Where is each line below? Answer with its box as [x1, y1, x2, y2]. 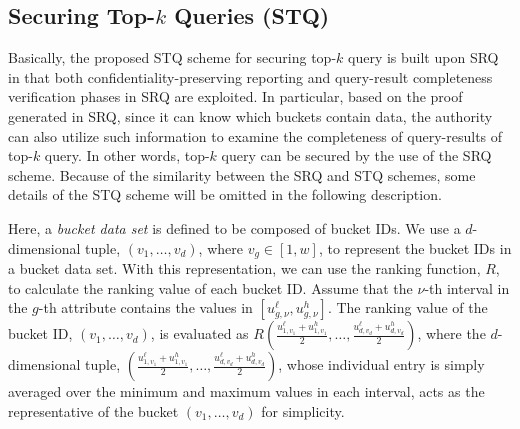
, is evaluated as [150, 323, 249, 344]
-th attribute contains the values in [38, 297, 253, 318]
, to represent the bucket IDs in [318, 237, 512, 258]
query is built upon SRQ [348, 47, 499, 68]
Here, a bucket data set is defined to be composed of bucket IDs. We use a [8, 217, 461, 238]
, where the [417, 323, 486, 344]
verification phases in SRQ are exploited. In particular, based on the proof [8, 86, 463, 107]
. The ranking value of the [327, 297, 488, 318]
